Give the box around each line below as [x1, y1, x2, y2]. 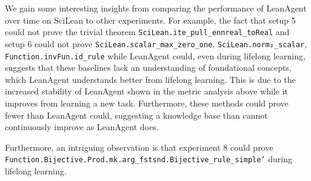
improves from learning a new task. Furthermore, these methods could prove [5, 96, 289, 109]
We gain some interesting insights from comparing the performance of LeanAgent [5, 2, 307, 14]
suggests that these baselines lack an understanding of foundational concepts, [5, 61, 292, 74]
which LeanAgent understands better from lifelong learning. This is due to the [5, 73, 296, 85]
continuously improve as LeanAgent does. [5, 120, 159, 133]
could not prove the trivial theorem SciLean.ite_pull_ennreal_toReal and [5, 25, 290, 38]
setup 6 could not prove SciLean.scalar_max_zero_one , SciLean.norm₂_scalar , [5, 37, 307, 50]
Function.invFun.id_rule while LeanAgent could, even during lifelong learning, [5, 49, 306, 62]
